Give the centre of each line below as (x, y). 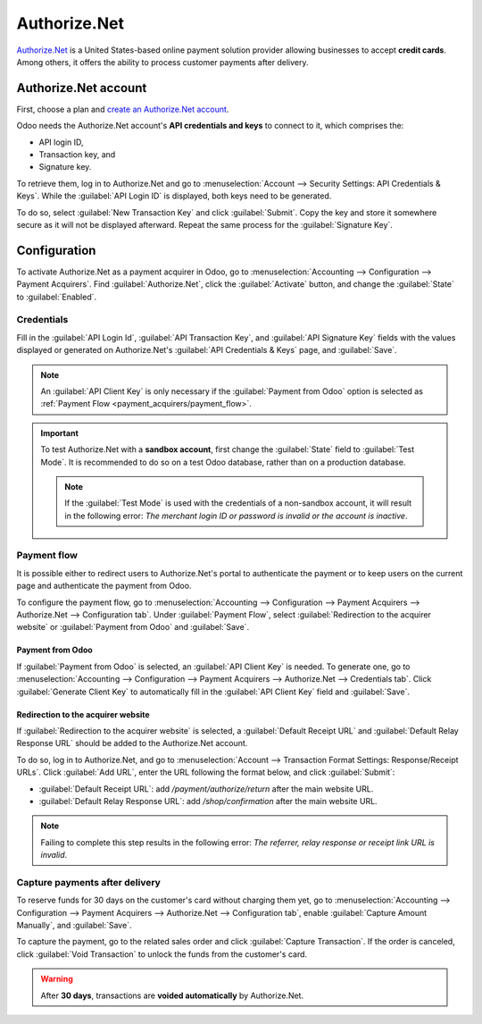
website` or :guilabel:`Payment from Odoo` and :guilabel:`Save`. (133, 627)
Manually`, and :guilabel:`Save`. (74, 926)
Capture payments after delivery (88, 882)
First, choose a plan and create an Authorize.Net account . (123, 109)
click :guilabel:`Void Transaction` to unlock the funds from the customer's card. (162, 954)
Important (60, 432)
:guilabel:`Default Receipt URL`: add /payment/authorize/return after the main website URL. (206, 789)
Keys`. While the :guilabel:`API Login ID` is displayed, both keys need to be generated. (174, 196)
